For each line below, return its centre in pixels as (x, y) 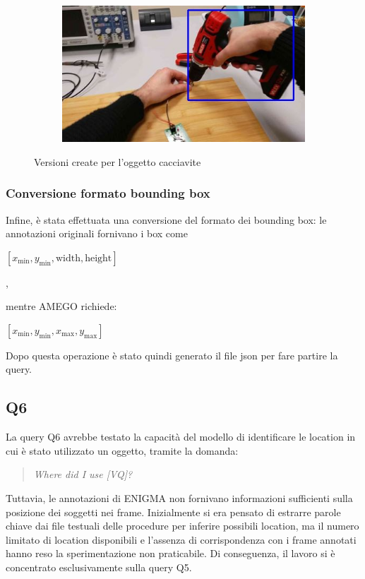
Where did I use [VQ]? (83, 474)
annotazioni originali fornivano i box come (97, 233)
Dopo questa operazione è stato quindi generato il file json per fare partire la (172, 355)
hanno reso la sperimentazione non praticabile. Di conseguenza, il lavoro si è (170, 553)
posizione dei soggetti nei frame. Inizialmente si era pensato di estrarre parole (173, 512)
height (98, 258)
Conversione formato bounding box (108, 193)
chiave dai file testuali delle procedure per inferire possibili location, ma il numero (182, 526)
